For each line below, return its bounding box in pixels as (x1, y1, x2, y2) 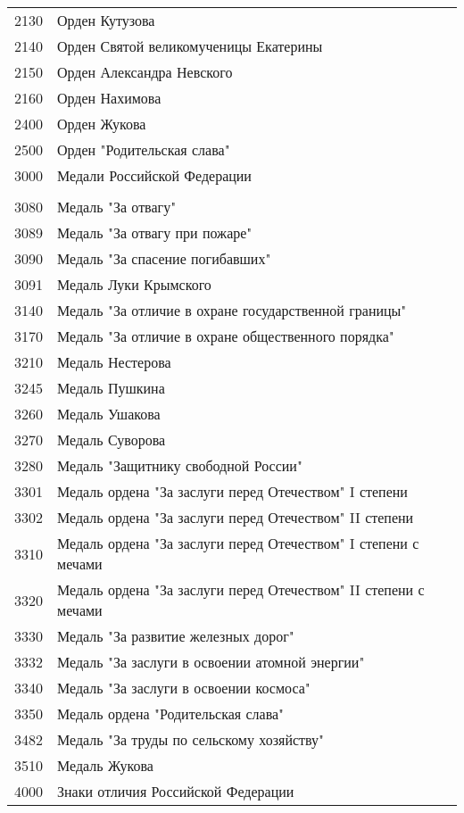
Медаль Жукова (57, 755, 153, 776)
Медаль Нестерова (57, 352, 171, 372)
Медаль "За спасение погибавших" (57, 248, 271, 269)
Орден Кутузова (57, 10, 155, 30)
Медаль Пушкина (57, 377, 165, 398)
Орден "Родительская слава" (57, 139, 230, 160)
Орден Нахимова (57, 87, 162, 108)
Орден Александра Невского (57, 62, 233, 82)
